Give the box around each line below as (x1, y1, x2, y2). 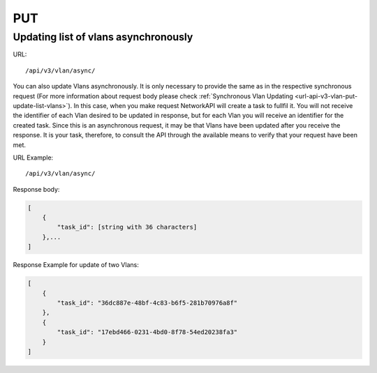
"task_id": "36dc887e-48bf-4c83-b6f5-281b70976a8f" (57, 298, 238, 307)
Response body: (13, 185, 60, 193)
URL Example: (13, 153, 54, 162)
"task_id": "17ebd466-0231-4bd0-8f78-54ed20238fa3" (57, 328, 238, 336)
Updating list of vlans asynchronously (13, 31, 193, 43)
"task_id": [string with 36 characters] (57, 223, 198, 231)
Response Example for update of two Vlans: (13, 261, 139, 269)
